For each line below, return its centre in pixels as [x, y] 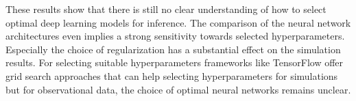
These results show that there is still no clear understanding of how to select [166, 9]
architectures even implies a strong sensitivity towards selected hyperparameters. [175, 36]
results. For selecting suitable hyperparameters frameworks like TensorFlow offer [175, 62]
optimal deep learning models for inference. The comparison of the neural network [178, 22]
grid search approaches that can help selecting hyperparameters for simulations [172, 75]
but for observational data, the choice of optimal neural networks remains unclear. [178, 89]
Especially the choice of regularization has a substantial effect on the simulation [173, 49]
